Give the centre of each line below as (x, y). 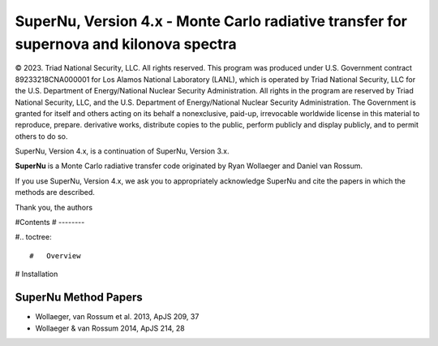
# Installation (36, 274)
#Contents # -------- (50, 223)
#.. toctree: (33, 237)
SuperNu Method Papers (79, 298)
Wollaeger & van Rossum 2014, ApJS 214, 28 (110, 328)
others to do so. (41, 136)
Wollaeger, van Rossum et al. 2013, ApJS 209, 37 (117, 317)
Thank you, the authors (54, 207)
